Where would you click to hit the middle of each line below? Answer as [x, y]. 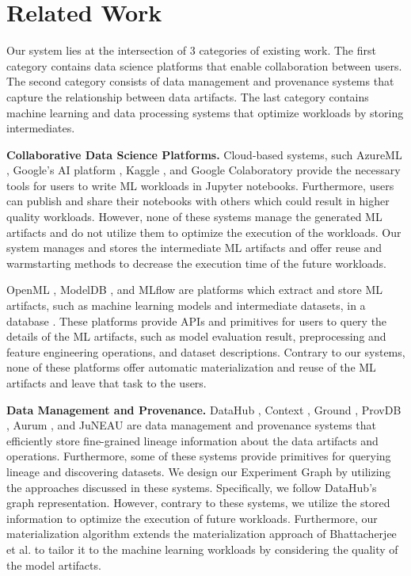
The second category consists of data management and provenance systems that [200, 81]
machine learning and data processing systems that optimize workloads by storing [205, 112]
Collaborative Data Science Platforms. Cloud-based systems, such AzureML [204, 154]
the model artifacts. [54, 565]
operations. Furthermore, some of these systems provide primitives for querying [199, 456]
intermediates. [41, 128]
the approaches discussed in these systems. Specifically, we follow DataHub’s [192, 487]
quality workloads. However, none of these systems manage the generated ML [194, 217]
